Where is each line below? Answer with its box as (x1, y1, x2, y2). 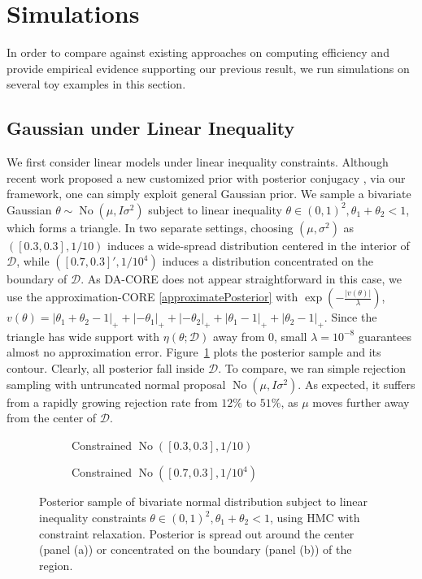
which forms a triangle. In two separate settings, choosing (7, 218, 294, 235)
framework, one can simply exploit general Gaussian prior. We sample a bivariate (7, 185, 411, 202)
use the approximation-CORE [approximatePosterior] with (7, 288, 298, 305)
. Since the (324, 309, 377, 326)
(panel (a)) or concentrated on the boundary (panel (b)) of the (39, 541, 352, 558)
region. (39, 556, 73, 573)
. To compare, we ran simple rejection (218, 360, 407, 377)
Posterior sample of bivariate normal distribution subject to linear (39, 493, 368, 510)
